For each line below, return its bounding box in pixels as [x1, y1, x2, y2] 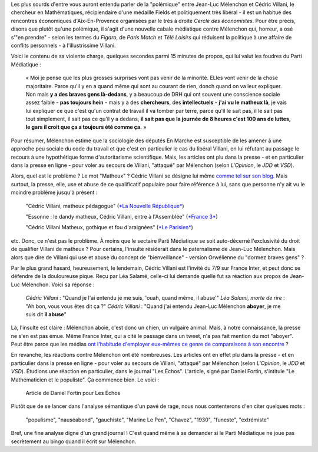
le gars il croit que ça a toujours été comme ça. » [25, 123, 147, 130]
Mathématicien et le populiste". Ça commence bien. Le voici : [11, 376, 159, 383]
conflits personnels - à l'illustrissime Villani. [11, 42, 116, 49]
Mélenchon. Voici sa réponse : [21, 281, 95, 288]
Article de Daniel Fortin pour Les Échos [25, 390, 121, 397]
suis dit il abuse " [25, 310, 67, 317]
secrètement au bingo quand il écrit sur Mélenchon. [11, 438, 137, 445]
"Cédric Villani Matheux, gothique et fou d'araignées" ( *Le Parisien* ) [25, 224, 194, 231]
